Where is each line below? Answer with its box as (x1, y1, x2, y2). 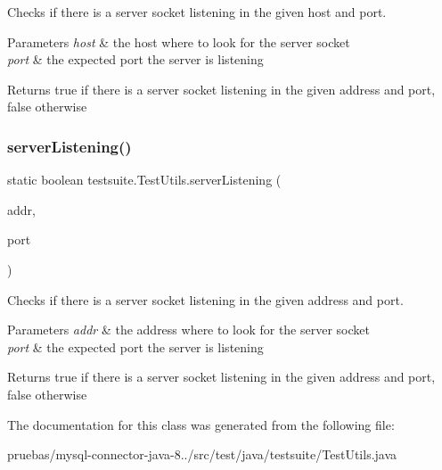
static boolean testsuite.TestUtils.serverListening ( (7, 170, 282, 189)
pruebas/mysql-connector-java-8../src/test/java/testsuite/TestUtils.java (7, 445, 397, 464)
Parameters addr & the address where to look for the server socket (7, 320, 370, 339)
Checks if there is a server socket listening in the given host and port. (7, 3, 387, 21)
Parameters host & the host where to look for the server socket (7, 32, 350, 51)
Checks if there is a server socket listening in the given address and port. (7, 290, 404, 309)
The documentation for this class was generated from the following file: (7, 415, 395, 433)
